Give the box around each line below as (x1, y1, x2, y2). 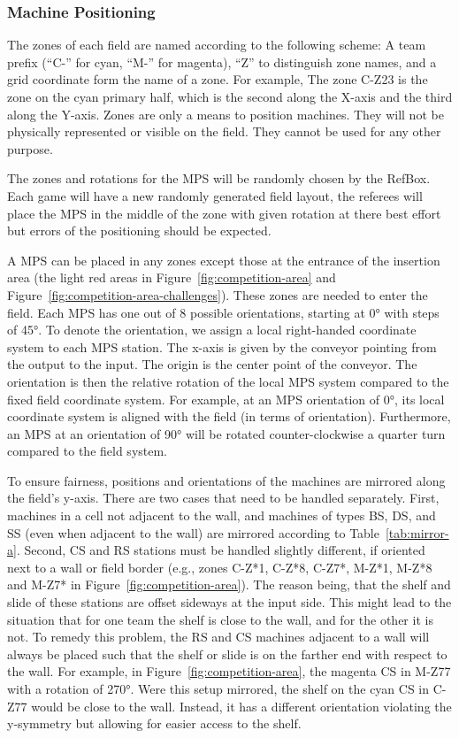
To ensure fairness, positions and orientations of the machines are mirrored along (7, 471, 446, 489)
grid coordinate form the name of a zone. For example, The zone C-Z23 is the (7, 70, 428, 88)
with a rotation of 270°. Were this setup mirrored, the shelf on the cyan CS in (7, 680, 430, 697)
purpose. (7, 139, 53, 158)
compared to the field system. (7, 442, 168, 460)
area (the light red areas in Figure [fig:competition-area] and (7, 268, 336, 287)
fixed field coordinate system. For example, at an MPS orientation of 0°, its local (7, 389, 445, 408)
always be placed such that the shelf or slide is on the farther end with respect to (7, 644, 448, 663)
